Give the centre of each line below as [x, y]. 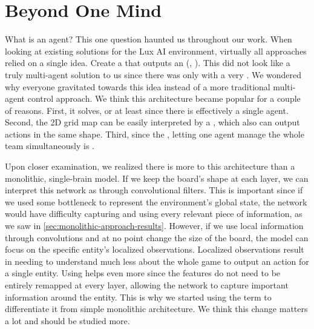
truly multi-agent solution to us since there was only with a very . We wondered [153, 74]
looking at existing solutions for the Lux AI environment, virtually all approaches [156, 51]
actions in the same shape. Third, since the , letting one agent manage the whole [155, 134]
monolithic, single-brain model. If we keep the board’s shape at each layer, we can [157, 178]
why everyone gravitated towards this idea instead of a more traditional [138, 86]
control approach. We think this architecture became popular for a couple [164, 98]
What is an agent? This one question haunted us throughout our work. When [149, 39]
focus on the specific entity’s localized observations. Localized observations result [155, 249]
